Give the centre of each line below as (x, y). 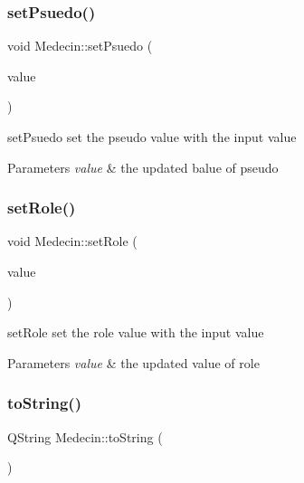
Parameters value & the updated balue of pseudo (143, 167)
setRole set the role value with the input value (136, 332)
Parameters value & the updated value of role (133, 362)
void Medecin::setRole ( (72, 241)
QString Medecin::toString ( (85, 436)
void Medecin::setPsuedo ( (80, 46)
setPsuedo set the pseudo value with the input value (152, 137)
